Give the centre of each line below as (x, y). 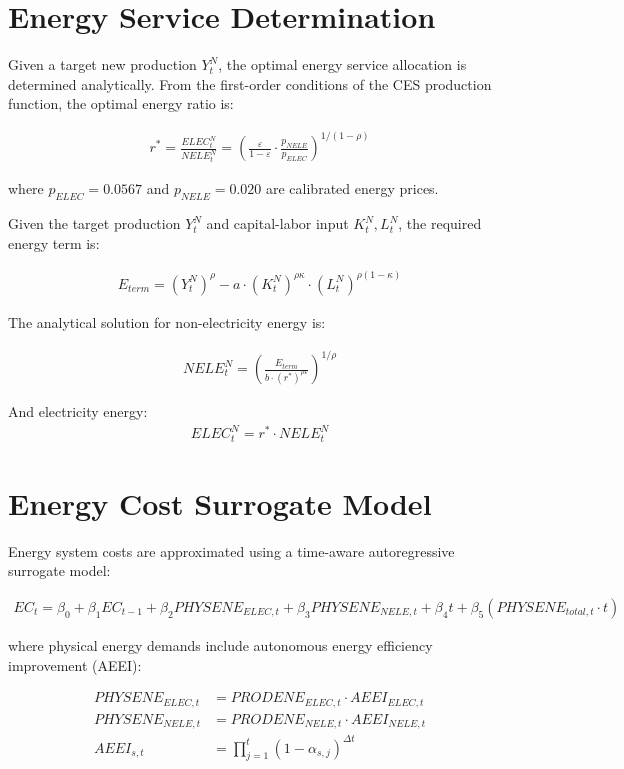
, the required (440, 223)
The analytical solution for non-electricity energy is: (167, 321)
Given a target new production (102, 64)
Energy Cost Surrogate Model (220, 502)
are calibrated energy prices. (352, 188)
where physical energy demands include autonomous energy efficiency (220, 644)
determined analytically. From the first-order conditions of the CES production (250, 83)
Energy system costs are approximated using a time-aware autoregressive (231, 550)
